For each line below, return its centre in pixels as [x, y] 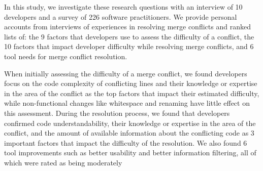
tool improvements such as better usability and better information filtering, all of [130, 153]
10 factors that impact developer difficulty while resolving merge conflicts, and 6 [129, 46]
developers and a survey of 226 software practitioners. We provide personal [121, 16]
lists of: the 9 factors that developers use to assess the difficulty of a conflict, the [129, 36]
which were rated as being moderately [63, 162]
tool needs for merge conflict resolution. [66, 56]
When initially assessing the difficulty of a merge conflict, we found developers [126, 73]
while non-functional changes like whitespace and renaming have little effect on [127, 103]
